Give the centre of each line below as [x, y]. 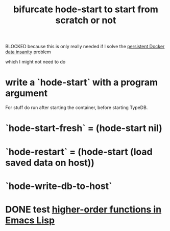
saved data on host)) [50, 163]
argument [27, 93]
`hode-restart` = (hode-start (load [79, 152]
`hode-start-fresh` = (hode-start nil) [84, 128]
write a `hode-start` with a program [82, 82]
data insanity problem [28, 52]
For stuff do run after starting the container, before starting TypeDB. [77, 108]
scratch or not [86, 20]
